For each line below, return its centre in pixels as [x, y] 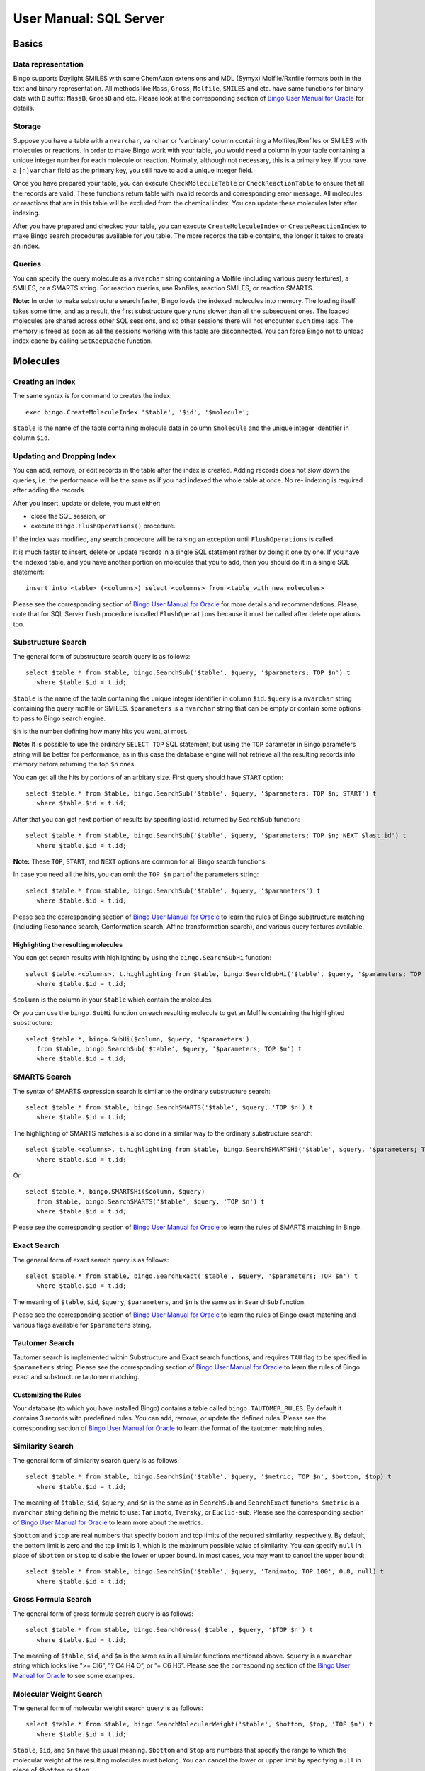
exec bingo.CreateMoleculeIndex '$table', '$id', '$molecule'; [138, 412]
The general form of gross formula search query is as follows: [103, 1613]
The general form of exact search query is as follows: [91, 1260]
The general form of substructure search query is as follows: [102, 656]
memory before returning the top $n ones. [74, 764]
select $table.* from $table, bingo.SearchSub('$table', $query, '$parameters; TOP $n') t [188, 673]
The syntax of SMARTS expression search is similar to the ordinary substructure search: [142, 1091]
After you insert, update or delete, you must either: [87, 503]
